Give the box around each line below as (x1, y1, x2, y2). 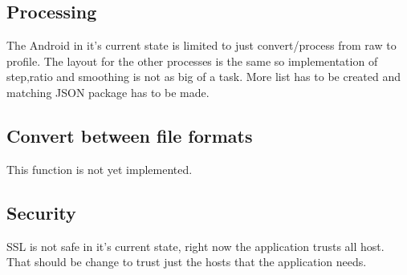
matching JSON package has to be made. (6, 83, 210, 100)
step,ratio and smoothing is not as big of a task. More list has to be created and (6, 68, 401, 85)
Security (6, 200, 76, 224)
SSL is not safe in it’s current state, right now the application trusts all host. (6, 237, 385, 254)
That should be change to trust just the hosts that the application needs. (6, 253, 367, 270)
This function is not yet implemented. (6, 160, 193, 177)
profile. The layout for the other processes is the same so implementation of (6, 52, 378, 69)
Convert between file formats (6, 123, 253, 148)
